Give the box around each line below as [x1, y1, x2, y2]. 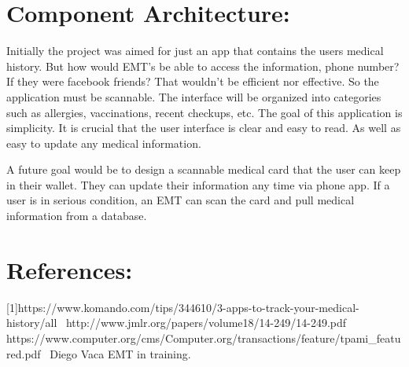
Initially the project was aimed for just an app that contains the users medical [6, 42, 384, 59]
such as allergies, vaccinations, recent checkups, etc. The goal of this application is [6, 104, 403, 120]
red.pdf [6, 345, 41, 361]
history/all [6, 314, 57, 331]
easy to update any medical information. [6, 134, 201, 151]
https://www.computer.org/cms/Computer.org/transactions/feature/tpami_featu [6, 329, 401, 346]
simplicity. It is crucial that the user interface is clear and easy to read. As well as [6, 119, 401, 136]
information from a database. [6, 207, 147, 224]
